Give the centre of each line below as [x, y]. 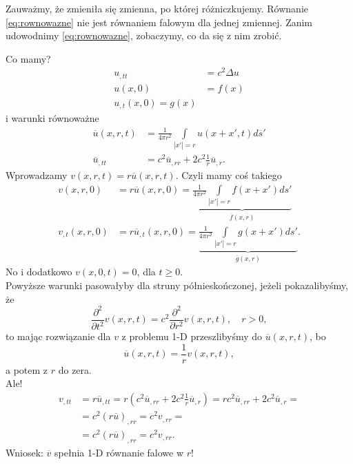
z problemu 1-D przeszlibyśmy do [192, 336]
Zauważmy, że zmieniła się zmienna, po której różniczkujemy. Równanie [157, 8]
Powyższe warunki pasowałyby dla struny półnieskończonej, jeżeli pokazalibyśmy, [177, 285]
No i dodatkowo [39, 272]
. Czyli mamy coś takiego [229, 175]
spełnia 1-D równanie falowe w [119, 452]
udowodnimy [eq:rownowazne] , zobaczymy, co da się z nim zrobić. [144, 35]
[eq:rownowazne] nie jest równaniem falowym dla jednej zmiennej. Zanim [159, 22]
